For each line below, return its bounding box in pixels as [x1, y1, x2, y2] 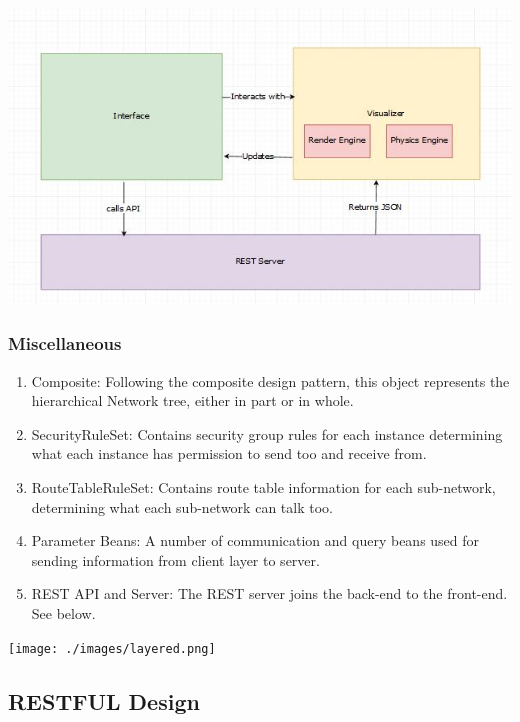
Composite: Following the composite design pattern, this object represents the [31, 370, 510, 391]
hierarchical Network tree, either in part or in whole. [31, 390, 354, 411]
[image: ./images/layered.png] [8, 641, 216, 656]
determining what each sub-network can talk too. [31, 496, 333, 517]
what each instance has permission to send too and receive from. [31, 443, 427, 464]
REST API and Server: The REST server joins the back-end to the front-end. [31, 583, 508, 604]
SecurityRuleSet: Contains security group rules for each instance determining [31, 423, 503, 444]
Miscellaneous [8, 331, 122, 356]
